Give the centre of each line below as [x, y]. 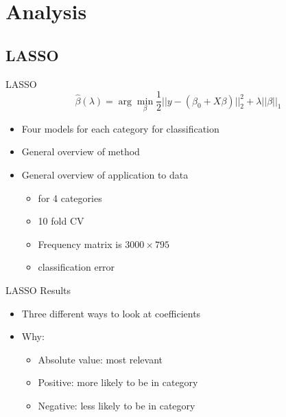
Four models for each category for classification [120, 128]
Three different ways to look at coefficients [111, 313]
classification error [76, 267]
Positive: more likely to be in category [118, 382]
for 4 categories [70, 198]
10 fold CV [61, 221]
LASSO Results [38, 290]
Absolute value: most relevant [100, 359]
